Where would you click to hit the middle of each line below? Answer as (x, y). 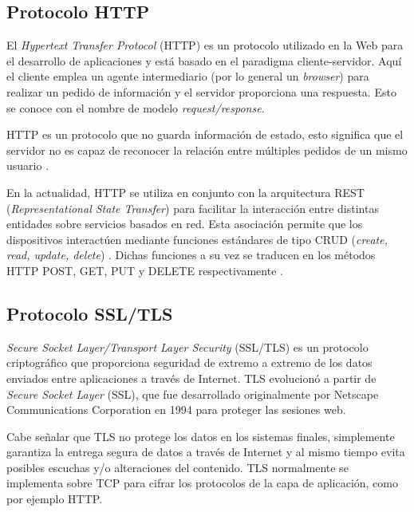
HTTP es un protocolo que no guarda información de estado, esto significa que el (205, 134)
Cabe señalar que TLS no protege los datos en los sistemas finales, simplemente (201, 436)
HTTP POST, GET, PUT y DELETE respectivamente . (145, 270)
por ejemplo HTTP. (55, 499)
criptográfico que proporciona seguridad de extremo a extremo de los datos (189, 362)
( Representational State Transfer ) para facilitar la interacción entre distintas (193, 208)
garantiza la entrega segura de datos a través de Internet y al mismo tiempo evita (206, 452)
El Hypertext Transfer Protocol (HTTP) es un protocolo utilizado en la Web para (205, 45)
